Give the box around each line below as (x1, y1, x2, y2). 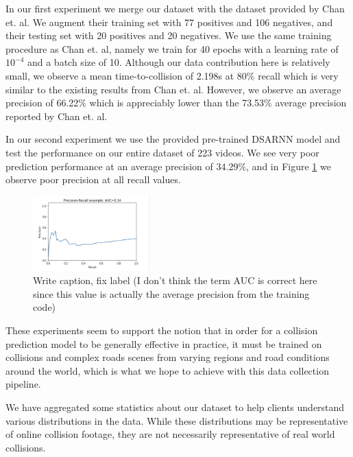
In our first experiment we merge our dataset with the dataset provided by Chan (5, 1, 345, 15)
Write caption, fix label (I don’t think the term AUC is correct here (33, 273, 317, 288)
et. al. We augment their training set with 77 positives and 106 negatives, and (5, 14, 333, 29)
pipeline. (5, 377, 41, 391)
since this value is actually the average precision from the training (33, 286, 310, 301)
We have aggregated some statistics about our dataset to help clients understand (5, 399, 345, 414)
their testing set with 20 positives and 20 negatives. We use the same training (5, 28, 332, 43)
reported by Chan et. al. (5, 108, 108, 123)
